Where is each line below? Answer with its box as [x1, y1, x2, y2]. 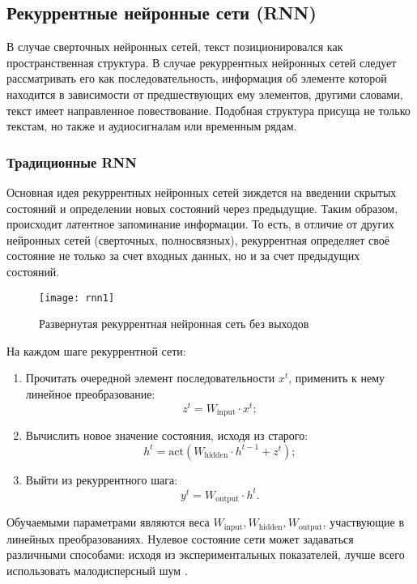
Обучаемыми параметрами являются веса [6, 514, 210, 531]
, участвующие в [322, 514, 405, 531]
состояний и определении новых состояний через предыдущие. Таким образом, [6, 199, 398, 216]
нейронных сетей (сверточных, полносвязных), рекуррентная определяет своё [6, 231, 389, 248]
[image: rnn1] [39, 292, 115, 304]
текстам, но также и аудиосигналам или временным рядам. [6, 117, 297, 134]
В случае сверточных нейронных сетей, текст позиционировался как [6, 38, 343, 55]
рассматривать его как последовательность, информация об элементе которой [6, 70, 387, 87]
